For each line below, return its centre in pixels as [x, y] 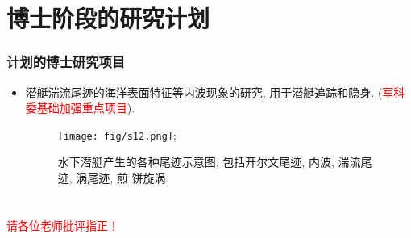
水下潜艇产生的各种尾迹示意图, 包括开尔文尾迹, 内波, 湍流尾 [215, 162]
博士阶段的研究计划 [108, 18]
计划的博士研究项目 [66, 62]
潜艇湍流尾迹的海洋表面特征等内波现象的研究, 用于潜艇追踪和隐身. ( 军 [210, 92]
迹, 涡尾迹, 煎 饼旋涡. [113, 178]
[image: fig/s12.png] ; [117, 134]
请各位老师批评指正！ [63, 225]
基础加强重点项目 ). [86, 108]
